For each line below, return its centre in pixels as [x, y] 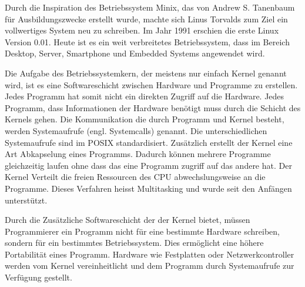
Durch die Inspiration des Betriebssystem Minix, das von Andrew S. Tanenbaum [150, 7]
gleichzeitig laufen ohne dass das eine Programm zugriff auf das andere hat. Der [148, 165]
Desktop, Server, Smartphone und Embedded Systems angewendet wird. [135, 53]
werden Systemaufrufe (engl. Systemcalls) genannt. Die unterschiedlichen [136, 130]
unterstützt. [26, 200]
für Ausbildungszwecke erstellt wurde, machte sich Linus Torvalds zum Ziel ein [146, 19]
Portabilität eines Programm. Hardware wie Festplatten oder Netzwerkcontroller [150, 254]
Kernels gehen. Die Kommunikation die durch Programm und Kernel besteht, [145, 119]
